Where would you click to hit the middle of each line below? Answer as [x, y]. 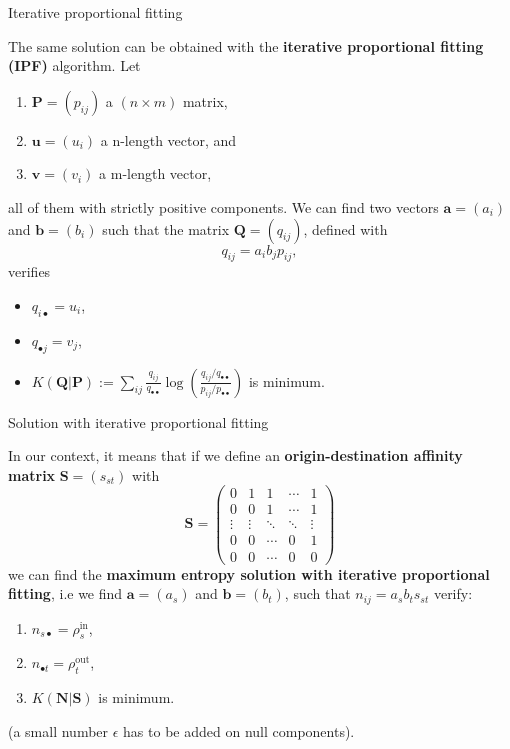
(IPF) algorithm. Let [74, 65]
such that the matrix [166, 228]
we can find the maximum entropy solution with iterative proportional [249, 573]
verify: [453, 593]
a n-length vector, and [168, 139]
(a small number [58, 730]
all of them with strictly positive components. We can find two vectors [223, 206]
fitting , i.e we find [65, 593]
